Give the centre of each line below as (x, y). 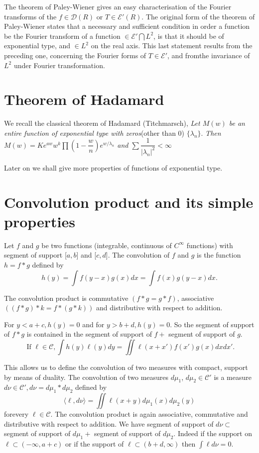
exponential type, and (37, 45)
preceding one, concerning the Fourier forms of (75, 55)
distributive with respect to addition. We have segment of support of (109, 423)
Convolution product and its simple (129, 202)
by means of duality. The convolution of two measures (86, 377)
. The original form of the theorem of (198, 16)
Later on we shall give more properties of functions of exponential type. (113, 167)
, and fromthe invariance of (209, 55)
